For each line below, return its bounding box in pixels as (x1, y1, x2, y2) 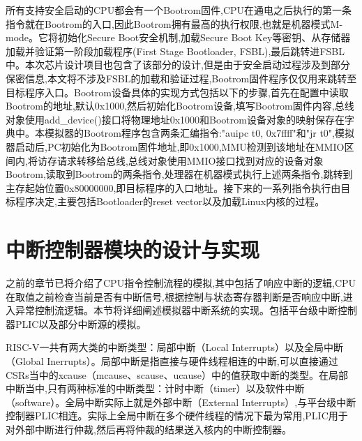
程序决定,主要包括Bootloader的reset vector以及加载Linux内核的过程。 (15, 194, 325, 209)
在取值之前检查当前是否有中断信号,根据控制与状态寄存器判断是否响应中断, (6, 289, 343, 304)
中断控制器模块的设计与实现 (6, 235, 260, 264)
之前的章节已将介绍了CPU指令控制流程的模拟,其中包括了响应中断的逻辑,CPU (6, 276, 356, 290)
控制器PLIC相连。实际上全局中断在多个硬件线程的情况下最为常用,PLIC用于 (6, 408, 348, 423)
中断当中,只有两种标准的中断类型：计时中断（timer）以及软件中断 (6, 381, 305, 396)
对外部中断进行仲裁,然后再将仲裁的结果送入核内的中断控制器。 (6, 421, 292, 436)
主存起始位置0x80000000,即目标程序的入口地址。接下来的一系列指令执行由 (6, 180, 341, 195)
